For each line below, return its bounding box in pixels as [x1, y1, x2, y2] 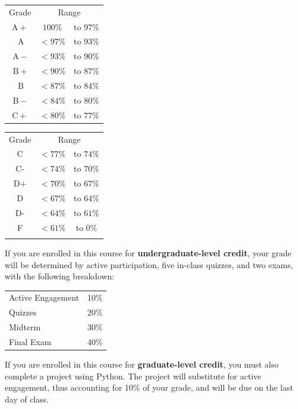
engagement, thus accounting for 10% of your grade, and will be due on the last [5, 381, 293, 394]
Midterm [9, 321, 41, 333]
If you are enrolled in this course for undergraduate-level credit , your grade [5, 246, 291, 259]
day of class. [5, 392, 49, 405]
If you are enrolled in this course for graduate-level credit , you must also [5, 358, 278, 371]
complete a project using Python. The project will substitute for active [5, 369, 261, 382]
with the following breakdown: [5, 270, 115, 282]
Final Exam [9, 335, 51, 347]
